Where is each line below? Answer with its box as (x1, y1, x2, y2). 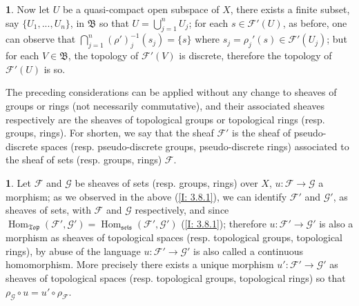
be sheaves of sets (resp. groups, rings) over (75, 175, 258, 190)
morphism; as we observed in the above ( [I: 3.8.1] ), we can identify (6, 189, 287, 203)
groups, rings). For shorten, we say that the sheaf (6, 125, 214, 140)
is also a (319, 216, 353, 230)
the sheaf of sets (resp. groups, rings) (6, 152, 162, 167)
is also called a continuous (193, 243, 303, 258)
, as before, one (282, 15, 347, 30)
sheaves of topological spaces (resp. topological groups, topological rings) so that (6, 270, 346, 285)
